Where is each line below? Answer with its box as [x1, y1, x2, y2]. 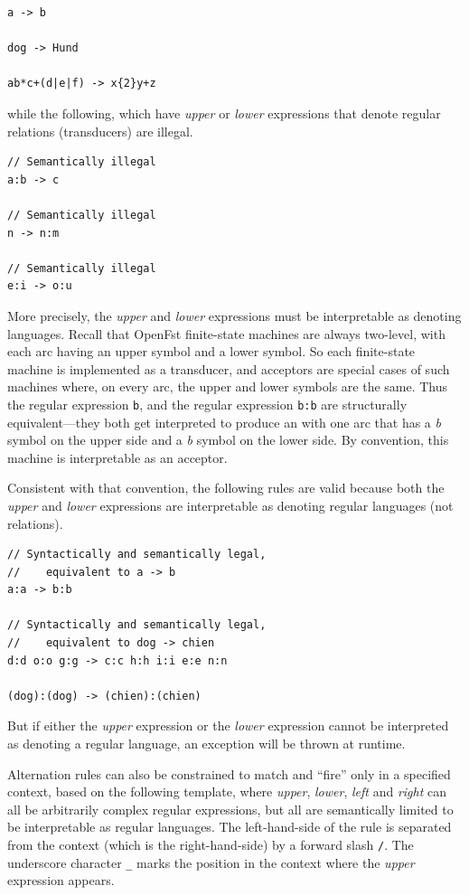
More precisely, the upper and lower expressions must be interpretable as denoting [7, 306, 462, 325]
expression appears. [7, 871, 115, 890]
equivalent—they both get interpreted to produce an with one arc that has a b [7, 412, 441, 431]
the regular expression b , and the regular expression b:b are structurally [7, 394, 408, 413]
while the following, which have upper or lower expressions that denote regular [7, 103, 441, 122]
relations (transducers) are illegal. [7, 121, 193, 140]
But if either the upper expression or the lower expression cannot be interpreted [7, 716, 449, 735]
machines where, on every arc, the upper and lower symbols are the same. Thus [7, 377, 448, 396]
